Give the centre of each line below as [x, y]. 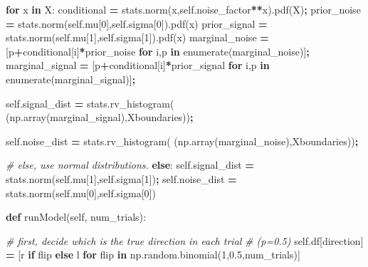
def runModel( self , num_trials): [76, 217]
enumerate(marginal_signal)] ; [70, 79]
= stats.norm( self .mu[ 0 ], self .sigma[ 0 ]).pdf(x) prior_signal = [137, 23]
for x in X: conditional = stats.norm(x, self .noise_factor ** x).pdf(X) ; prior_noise [183, 9]
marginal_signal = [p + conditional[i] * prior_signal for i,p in [138, 65]
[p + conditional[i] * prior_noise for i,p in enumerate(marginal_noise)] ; [158, 51]
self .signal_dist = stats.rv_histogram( [90, 103]
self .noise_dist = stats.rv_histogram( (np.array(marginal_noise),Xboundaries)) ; [182, 141]
